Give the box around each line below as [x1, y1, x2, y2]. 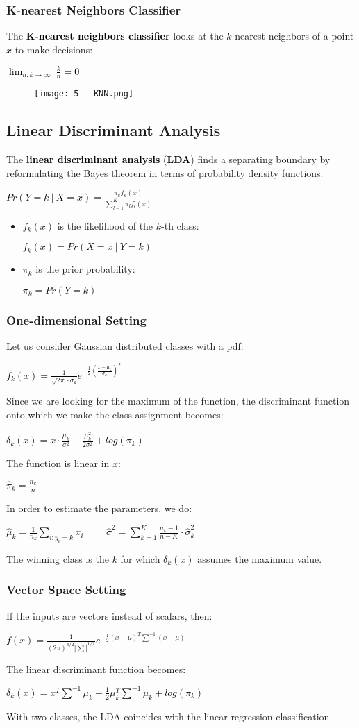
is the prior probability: [35, 262, 135, 276]
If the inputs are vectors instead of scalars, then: [6, 608, 212, 623]
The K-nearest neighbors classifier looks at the [6, 28, 224, 43]
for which [120, 551, 160, 566]
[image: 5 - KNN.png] [34, 89, 134, 99]
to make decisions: [15, 42, 93, 56]
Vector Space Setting [6, 581, 126, 598]
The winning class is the [6, 551, 109, 566]
